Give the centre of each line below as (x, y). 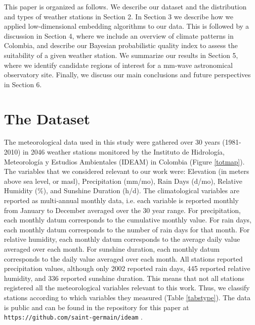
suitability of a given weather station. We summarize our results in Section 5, (121, 55)
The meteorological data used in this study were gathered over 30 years (112, 142)
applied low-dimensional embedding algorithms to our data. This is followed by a (127, 26)
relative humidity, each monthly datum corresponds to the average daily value (122, 239)
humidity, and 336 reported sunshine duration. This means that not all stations (124, 278)
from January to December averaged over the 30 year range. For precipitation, (123, 210)
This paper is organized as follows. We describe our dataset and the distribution (125, 6)
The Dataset (47, 118)
